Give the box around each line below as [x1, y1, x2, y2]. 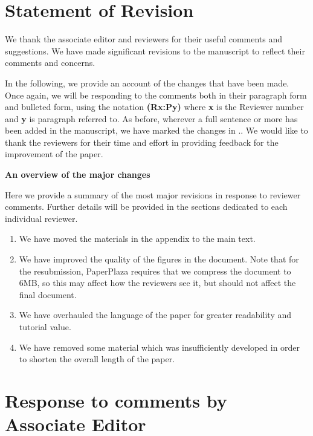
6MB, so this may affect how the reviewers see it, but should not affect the [19, 276, 296, 289]
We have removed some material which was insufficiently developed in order [19, 340, 300, 353]
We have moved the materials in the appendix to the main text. [19, 232, 256, 245]
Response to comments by [5, 388, 227, 412]
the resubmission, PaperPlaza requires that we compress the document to [19, 264, 291, 277]
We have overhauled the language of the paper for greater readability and [19, 308, 292, 321]
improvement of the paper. [5, 148, 103, 160]
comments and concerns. [5, 56, 95, 69]
